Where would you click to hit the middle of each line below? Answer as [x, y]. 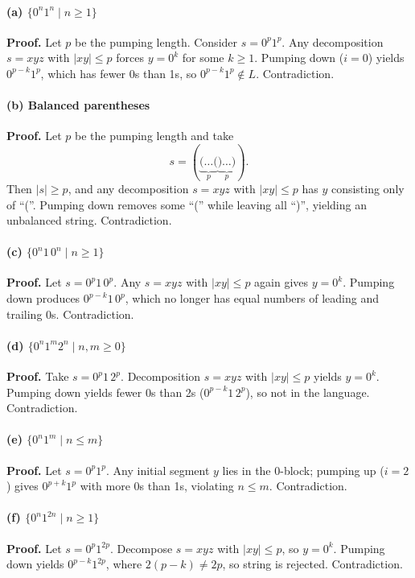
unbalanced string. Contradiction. [89, 220]
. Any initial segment [158, 470]
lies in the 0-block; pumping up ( [303, 470]
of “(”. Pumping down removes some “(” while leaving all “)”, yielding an [187, 204]
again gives [281, 282]
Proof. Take [38, 376]
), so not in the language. [308, 392]
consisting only [368, 188]
